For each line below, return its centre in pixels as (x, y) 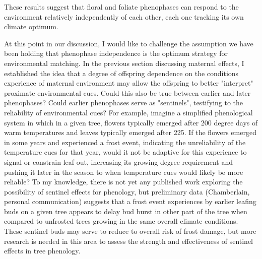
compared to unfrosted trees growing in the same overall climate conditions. (121, 221)
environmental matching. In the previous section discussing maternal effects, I (124, 63)
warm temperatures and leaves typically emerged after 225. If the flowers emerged (130, 132)
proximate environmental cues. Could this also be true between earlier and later (127, 92)
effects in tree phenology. (42, 251)
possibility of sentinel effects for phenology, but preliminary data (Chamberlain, (127, 191)
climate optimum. (31, 26)
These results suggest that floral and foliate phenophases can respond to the (121, 7)
